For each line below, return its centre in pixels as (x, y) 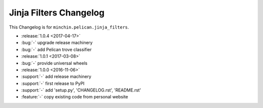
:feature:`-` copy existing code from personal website (75, 97)
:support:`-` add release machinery (56, 77)
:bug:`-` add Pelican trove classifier (56, 49)
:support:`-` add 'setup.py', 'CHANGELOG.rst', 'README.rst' (81, 90)
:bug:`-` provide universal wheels (54, 63)
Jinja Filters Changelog (57, 13)
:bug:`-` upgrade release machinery (57, 43)
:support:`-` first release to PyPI (53, 83)
